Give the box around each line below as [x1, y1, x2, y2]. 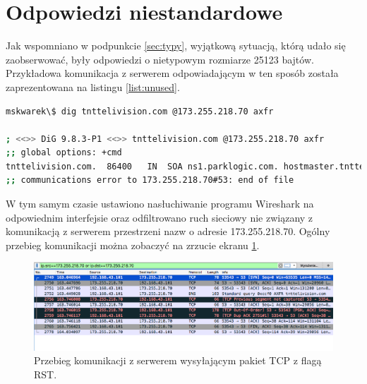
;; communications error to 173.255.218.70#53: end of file [6, 175, 294, 186]
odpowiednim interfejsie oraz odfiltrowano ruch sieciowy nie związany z [6, 210, 313, 224]
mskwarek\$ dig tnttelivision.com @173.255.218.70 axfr [6, 106, 274, 116]
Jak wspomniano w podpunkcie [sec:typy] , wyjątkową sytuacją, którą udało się [6, 38, 346, 53]
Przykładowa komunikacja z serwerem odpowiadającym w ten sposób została [6, 66, 339, 80]
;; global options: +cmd [6, 148, 122, 158]
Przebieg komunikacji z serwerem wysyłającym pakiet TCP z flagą [34, 353, 322, 368]
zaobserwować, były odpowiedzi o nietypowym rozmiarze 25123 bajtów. [6, 52, 314, 66]
